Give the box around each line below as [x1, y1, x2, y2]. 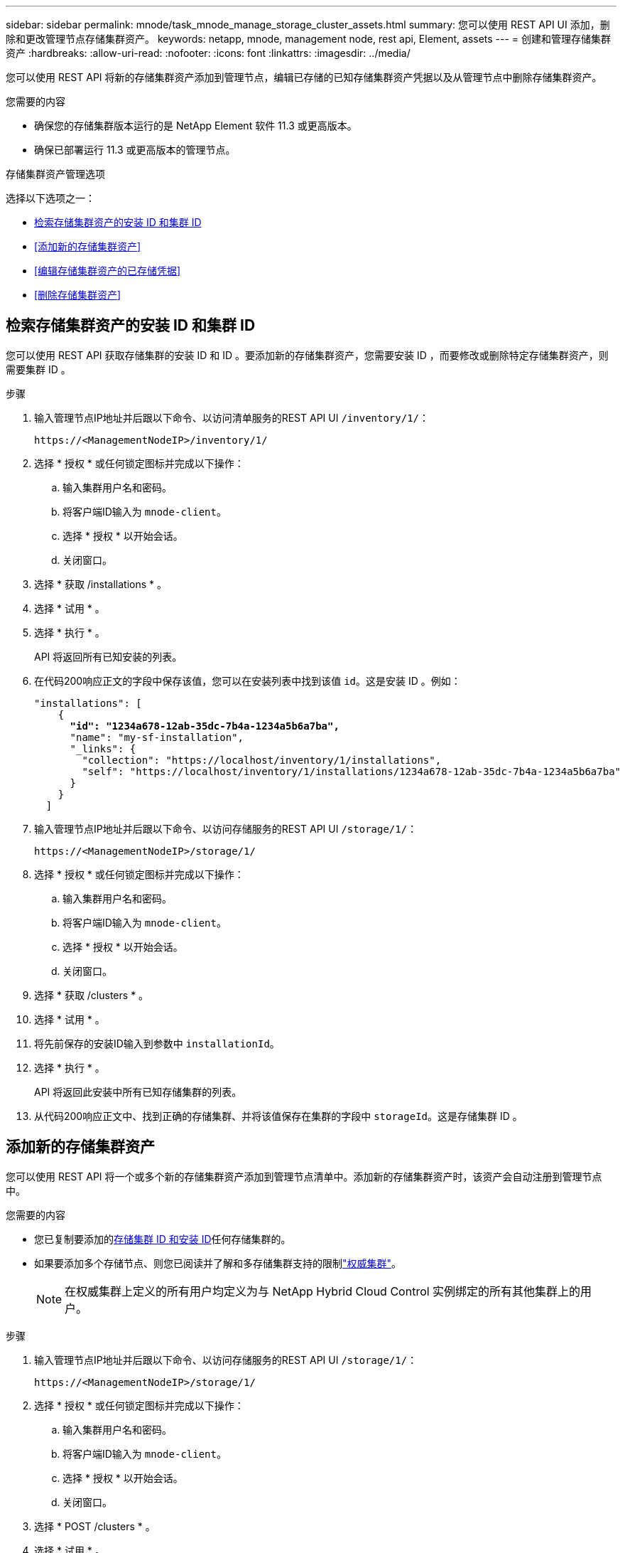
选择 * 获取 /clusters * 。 [34, 988, 149, 1001]
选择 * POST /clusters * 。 [34, 1520, 156, 1532]
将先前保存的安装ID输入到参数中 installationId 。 [34, 1037, 280, 1050]
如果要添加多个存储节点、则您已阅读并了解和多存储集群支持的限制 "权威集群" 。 [34, 1256, 402, 1269]
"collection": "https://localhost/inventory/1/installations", [82, 754, 442, 766]
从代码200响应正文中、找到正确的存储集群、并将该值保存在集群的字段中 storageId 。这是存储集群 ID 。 [34, 1109, 523, 1122]
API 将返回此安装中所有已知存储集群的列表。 [34, 1085, 242, 1098]
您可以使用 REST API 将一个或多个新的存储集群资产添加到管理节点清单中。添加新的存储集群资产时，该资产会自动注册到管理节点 [6, 1170, 602, 1183]
